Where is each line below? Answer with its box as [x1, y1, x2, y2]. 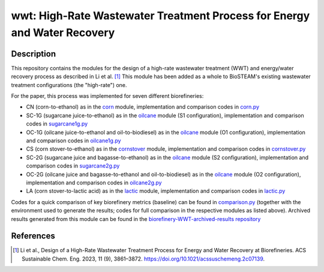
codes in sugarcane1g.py [26, 120, 88, 127]
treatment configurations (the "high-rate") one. [11, 81, 127, 88]
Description [11, 49, 56, 59]
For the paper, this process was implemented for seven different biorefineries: [11, 92, 204, 100]
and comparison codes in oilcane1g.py [26, 137, 121, 144]
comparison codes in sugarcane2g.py [26, 162, 120, 169]
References [11, 231, 55, 241]
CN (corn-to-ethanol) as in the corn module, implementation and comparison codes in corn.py [26, 103, 260, 110]
